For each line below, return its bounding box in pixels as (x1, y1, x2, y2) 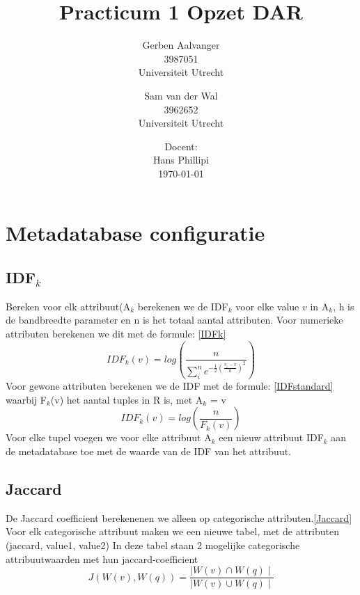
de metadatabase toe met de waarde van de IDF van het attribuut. (6, 444, 292, 459)
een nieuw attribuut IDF (219, 430, 324, 445)
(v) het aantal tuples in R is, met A (50, 392, 203, 406)
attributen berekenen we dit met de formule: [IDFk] (6, 326, 226, 341)
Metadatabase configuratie (6, 219, 265, 247)
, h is (333, 299, 354, 313)
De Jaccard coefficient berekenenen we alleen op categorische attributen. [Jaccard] (6, 510, 352, 525)
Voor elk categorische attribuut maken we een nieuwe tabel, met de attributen (6, 524, 339, 539)
